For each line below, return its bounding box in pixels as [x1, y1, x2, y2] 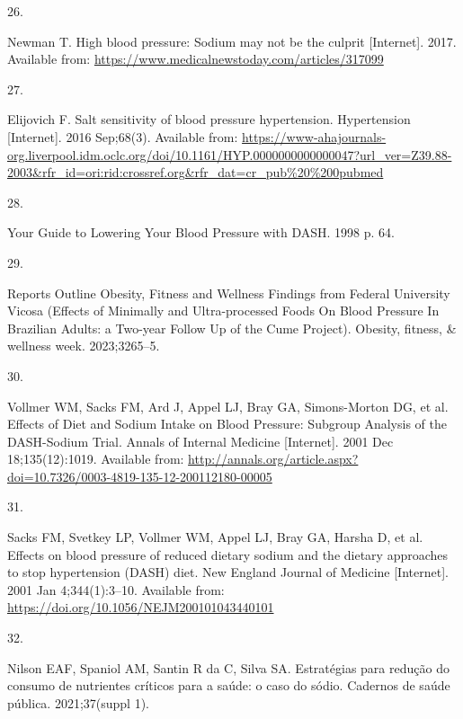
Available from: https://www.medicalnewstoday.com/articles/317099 [7, 49, 384, 68]
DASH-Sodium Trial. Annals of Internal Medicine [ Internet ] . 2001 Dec [7, 431, 394, 450]
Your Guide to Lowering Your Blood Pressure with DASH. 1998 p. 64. [7, 223, 395, 242]
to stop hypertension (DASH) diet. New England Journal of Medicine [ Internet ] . [7, 563, 449, 581]
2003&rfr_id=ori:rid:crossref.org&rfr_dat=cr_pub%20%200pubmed [7, 163, 384, 182]
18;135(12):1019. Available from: [7, 449, 184, 468]
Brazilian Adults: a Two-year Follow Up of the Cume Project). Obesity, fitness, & [7, 318, 457, 337]
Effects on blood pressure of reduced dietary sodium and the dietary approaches [7, 545, 449, 564]
